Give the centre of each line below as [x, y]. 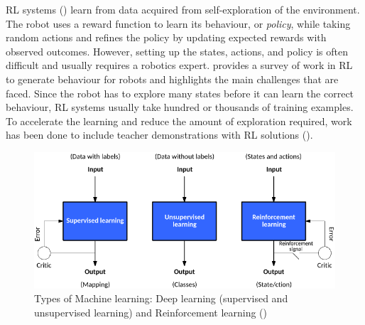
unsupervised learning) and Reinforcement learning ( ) [151, 312]
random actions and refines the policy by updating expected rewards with [166, 37]
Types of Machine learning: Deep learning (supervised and [161, 298]
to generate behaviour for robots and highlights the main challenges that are [172, 79]
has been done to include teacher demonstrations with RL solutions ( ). [159, 135]
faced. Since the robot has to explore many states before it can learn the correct [180, 93]
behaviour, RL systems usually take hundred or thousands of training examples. [180, 107]
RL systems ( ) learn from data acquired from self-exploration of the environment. [183, 9]
